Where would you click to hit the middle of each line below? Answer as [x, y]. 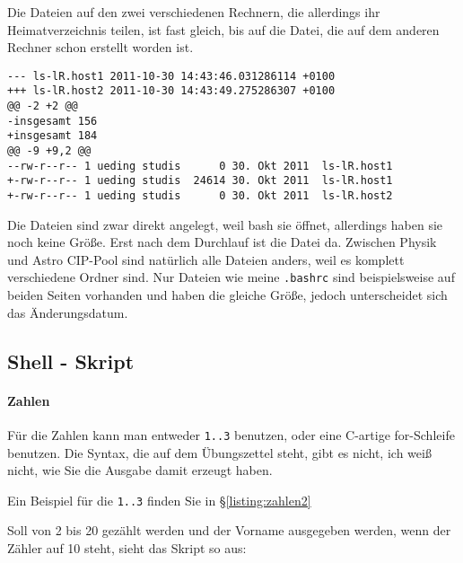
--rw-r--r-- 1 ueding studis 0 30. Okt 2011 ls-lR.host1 [200, 166]
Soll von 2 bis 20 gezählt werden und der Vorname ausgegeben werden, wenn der [229, 530]
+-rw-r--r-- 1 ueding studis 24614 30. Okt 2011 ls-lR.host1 [200, 181]
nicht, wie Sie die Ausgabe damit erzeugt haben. [140, 470]
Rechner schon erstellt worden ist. [100, 47]
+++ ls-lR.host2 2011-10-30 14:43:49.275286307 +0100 [171, 91]
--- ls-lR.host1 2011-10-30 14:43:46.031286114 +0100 [171, 76]
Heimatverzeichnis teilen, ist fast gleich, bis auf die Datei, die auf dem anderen [223, 29]
